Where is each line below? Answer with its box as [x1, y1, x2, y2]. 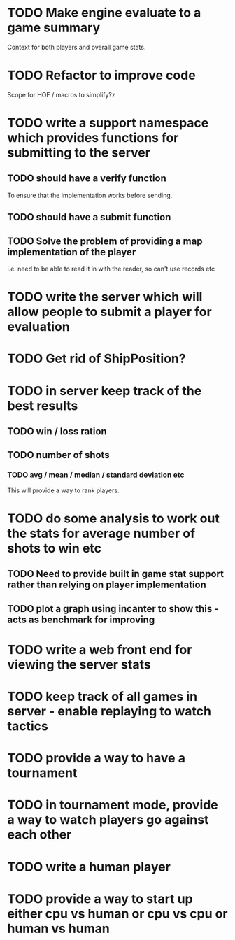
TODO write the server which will [7, 289, 203, 305]
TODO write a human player [7, 859, 171, 875]
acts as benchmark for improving [7, 613, 155, 625]
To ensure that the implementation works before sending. [7, 191, 173, 199]
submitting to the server [7, 145, 150, 161]
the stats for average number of [7, 525, 196, 541]
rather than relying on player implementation [7, 579, 206, 591]
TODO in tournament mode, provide [7, 797, 218, 813]
